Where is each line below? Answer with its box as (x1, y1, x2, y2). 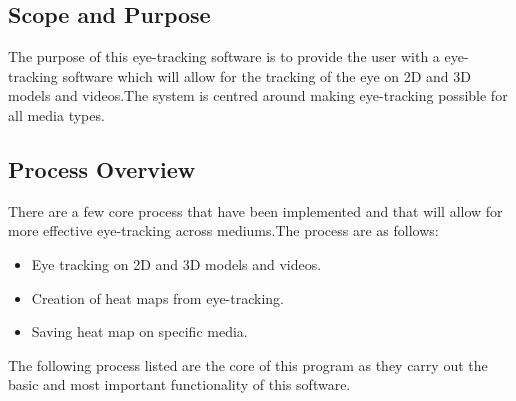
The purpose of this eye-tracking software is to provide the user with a (8, 46, 440, 67)
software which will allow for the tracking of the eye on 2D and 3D (62, 65, 471, 86)
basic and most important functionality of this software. (8, 374, 351, 395)
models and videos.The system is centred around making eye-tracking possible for (8, 85, 508, 106)
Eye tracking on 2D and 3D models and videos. (31, 253, 322, 274)
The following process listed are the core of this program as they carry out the (8, 354, 488, 375)
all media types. (8, 104, 105, 125)
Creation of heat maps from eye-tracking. (31, 287, 284, 308)
